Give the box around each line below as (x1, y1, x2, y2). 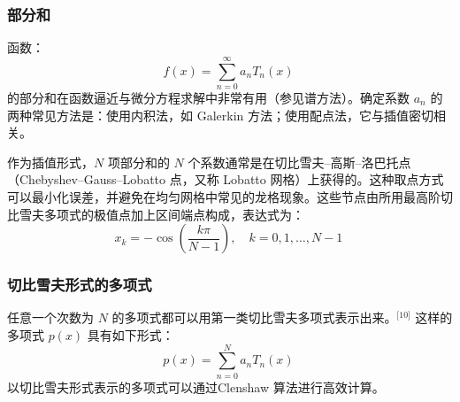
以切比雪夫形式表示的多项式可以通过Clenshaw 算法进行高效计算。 (7, 377, 385, 396)
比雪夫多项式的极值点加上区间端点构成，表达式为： (7, 205, 304, 223)
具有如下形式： (87, 325, 174, 344)
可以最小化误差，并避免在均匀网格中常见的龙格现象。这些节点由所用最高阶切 (7, 187, 453, 205)
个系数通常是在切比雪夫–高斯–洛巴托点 (188, 152, 411, 171)
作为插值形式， (7, 152, 94, 171)
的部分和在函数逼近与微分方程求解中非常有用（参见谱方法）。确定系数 (7, 88, 410, 106)
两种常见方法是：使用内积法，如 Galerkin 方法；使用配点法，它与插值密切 (7, 105, 433, 124)
